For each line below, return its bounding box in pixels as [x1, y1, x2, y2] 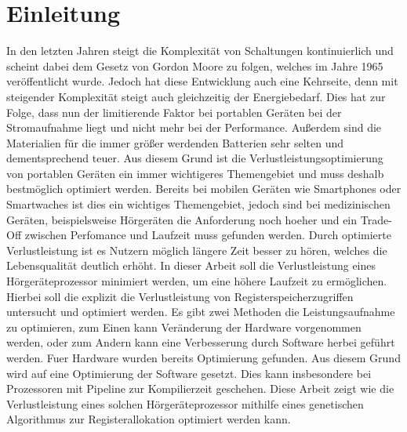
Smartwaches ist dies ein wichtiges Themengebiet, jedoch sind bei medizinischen [6, 196, 391, 212]
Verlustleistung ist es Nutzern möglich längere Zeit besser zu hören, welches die [6, 241, 387, 258]
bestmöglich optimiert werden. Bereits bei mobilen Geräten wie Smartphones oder [6, 180, 402, 197]
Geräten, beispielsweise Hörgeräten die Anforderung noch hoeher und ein [6, 211, 358, 227]
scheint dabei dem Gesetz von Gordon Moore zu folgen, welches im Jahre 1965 [6, 57, 383, 74]
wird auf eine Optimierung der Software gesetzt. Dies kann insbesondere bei [6, 365, 372, 381]
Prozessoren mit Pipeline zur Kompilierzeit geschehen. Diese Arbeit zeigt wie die [6, 380, 394, 397]
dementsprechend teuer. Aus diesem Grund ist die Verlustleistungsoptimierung [6, 150, 383, 166]
